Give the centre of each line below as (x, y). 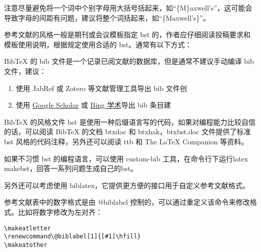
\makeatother (26, 245)
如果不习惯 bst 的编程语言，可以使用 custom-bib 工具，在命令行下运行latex (126, 158)
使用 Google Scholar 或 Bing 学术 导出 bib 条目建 (93, 105)
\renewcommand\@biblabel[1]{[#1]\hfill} (73, 237)
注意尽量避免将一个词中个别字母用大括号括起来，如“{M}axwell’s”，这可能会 (128, 8)
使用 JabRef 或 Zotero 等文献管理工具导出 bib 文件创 (101, 88)
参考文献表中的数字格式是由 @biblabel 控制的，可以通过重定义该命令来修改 (127, 202)
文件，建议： (25, 71)
